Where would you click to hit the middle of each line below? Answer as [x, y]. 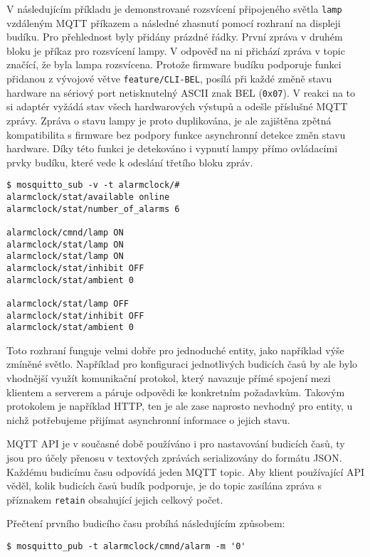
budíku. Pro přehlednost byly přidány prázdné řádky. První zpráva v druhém [175, 37]
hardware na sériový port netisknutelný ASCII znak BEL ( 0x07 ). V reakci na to [181, 92]
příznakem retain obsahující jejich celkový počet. [115, 499]
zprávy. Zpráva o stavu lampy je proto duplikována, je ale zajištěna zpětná [169, 120]
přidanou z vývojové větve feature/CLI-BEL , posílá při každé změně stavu [169, 79]
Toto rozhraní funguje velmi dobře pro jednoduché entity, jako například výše [175, 350]
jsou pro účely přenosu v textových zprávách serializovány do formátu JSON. [174, 457]
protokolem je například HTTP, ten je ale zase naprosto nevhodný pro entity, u [180, 406]
